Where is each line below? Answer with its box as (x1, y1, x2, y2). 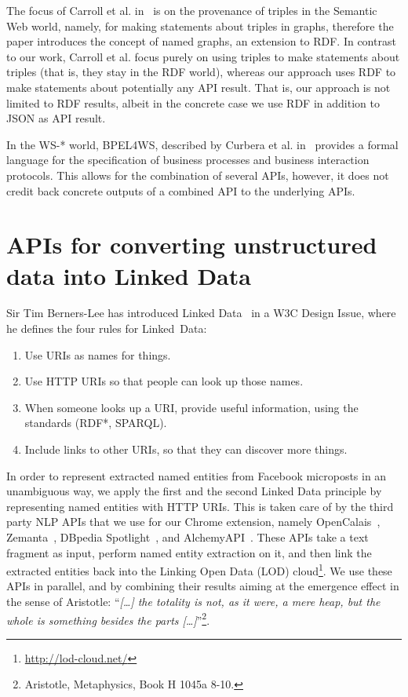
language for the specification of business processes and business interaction (6, 151, 370, 168)
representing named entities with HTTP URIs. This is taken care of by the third (6, 498, 394, 514)
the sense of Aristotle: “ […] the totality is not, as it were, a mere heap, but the (6, 593, 381, 609)
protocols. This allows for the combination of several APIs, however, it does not (6, 166, 389, 183)
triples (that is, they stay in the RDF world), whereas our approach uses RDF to (6, 64, 396, 80)
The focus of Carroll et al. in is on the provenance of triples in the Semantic (6, 2, 377, 18)
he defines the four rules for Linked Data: (6, 320, 207, 337)
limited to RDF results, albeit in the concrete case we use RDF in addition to (6, 94, 380, 111)
